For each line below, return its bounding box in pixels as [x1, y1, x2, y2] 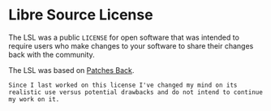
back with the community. [8, 49, 95, 59]
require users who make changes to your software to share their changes [8, 41, 254, 50]
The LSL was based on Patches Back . [8, 65, 135, 75]
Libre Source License [8, 6, 153, 24]
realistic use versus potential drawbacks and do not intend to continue [8, 88, 264, 96]
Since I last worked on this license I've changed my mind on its [8, 81, 238, 89]
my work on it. [8, 95, 60, 103]
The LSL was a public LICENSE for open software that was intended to [8, 32, 239, 42]
